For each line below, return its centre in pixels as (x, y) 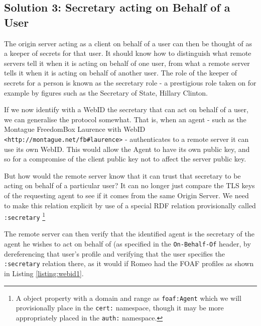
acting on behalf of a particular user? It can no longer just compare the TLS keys (129, 185)
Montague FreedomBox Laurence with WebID (75, 129)
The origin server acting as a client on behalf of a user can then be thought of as (128, 43)
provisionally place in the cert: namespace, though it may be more (120, 308)
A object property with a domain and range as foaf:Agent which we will (128, 298)
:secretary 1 (25, 216)
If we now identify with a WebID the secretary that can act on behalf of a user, (126, 109)
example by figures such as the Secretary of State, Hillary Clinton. (106, 92)
